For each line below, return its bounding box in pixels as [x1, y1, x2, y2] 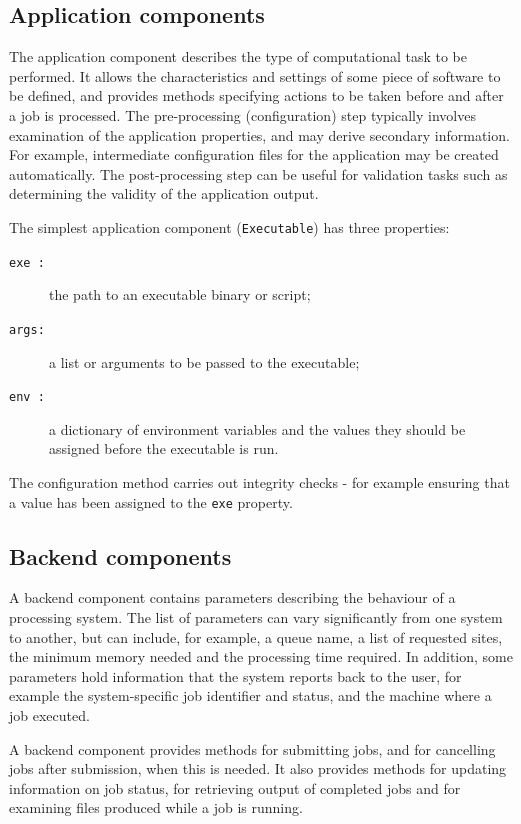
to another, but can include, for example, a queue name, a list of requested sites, [9, 626, 503, 647]
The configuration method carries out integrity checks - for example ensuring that [9, 471, 510, 492]
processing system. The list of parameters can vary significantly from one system [9, 607, 503, 627]
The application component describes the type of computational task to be [9, 46, 467, 67]
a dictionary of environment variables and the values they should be [49, 418, 466, 439]
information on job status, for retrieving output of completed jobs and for [9, 777, 461, 798]
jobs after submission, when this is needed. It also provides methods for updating [9, 758, 507, 779]
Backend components [9, 540, 232, 571]
